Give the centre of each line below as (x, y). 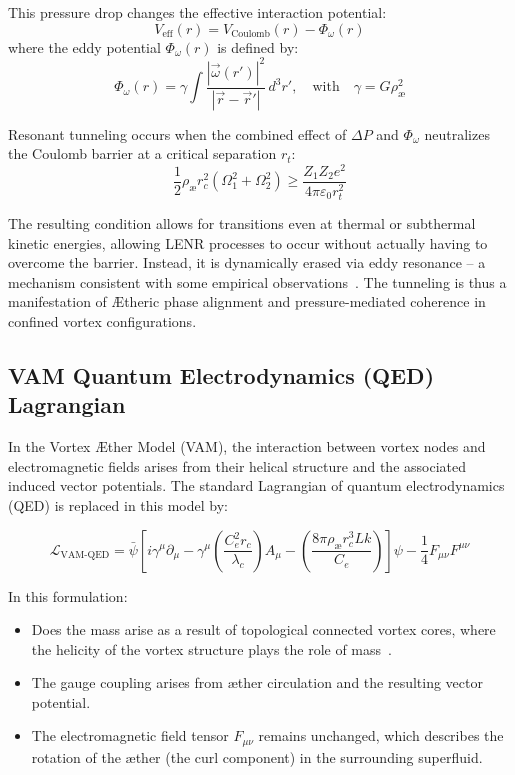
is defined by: (258, 46)
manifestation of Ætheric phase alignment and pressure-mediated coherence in (247, 301)
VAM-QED (85, 554)
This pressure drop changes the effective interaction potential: (197, 12)
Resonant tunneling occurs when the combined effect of (177, 133)
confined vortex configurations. (102, 320)
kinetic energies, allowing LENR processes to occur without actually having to (248, 242)
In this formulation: (68, 595)
